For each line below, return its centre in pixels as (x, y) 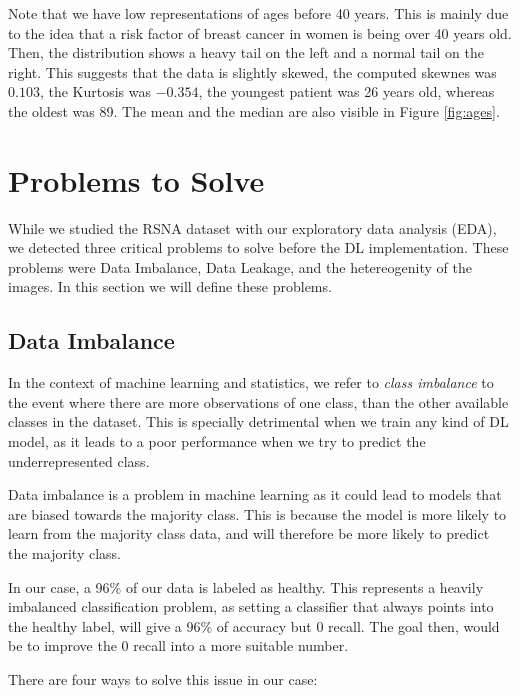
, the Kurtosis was (95, 91)
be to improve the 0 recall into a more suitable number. (178, 645)
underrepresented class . (79, 460)
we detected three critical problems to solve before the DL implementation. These (258, 247)
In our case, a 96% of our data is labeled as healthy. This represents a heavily (246, 586)
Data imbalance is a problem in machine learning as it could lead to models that (255, 494)
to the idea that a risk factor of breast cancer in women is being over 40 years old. (260, 32)
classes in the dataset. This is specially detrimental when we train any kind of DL (258, 421)
